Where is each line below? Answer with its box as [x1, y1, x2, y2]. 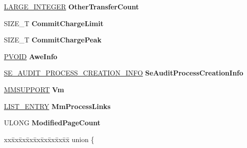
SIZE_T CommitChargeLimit [4, 18, 104, 28]
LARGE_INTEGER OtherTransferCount [4, 1, 139, 11]
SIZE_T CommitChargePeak [4, 35, 102, 45]
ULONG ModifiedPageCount [4, 117, 100, 128]
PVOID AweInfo [4, 51, 58, 61]
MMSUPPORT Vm [4, 84, 64, 94]
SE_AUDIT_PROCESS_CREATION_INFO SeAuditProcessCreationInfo [4, 68, 244, 78]
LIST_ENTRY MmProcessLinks [4, 101, 111, 111]
